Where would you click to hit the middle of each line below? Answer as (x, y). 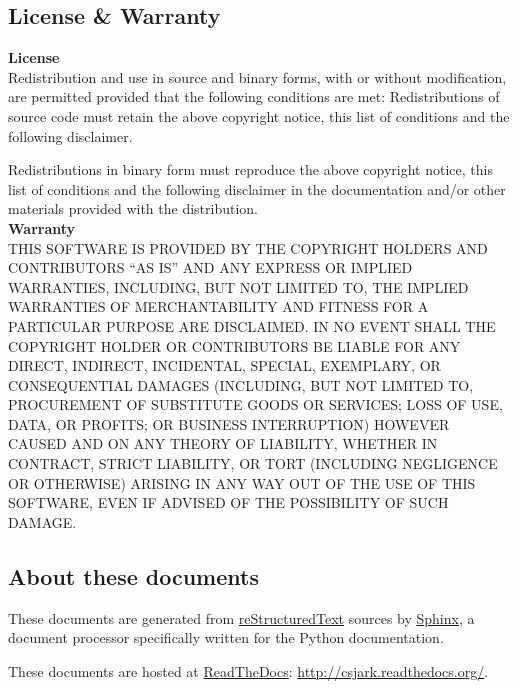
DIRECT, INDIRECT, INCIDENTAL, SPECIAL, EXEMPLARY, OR (224, 365)
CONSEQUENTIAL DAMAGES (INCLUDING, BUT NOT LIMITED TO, (241, 384)
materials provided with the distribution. (133, 208)
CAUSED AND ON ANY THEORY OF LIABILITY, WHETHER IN (223, 443)
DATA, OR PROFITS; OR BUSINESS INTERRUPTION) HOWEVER (229, 423)
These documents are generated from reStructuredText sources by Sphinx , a (241, 617)
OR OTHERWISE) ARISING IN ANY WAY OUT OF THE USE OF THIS (242, 482)
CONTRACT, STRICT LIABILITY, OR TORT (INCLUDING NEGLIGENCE (253, 463)
